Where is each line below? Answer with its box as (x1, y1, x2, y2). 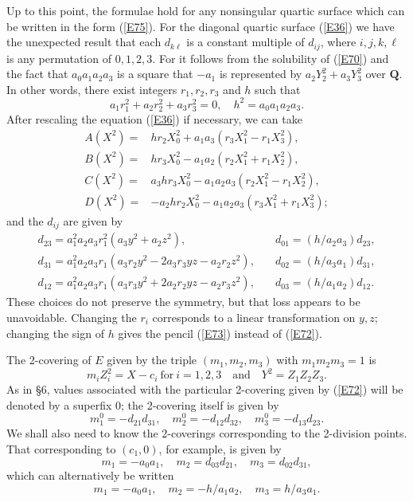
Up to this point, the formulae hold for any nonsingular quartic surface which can (6, 2, 405, 18)
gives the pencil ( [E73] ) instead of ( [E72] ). (118, 324, 322, 341)
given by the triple (107, 351, 197, 368)
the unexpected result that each (6, 33, 162, 50)
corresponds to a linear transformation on (152, 308, 356, 325)
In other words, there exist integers (6, 80, 177, 97)
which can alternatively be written (6, 467, 174, 484)
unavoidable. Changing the (6, 308, 137, 325)
